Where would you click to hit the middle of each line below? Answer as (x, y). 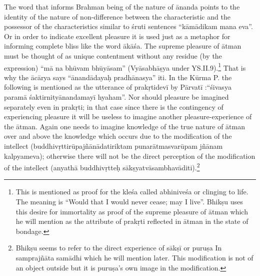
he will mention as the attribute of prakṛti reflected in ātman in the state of (132, 221)
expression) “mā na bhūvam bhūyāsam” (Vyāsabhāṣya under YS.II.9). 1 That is (125, 67)
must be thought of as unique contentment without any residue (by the (113, 55)
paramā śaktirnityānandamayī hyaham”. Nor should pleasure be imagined (116, 97)
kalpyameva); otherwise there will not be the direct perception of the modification (130, 156)
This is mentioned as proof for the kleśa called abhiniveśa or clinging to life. (132, 192)
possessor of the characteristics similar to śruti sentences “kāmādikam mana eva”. (128, 26)
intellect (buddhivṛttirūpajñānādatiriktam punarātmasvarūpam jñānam (113, 146)
